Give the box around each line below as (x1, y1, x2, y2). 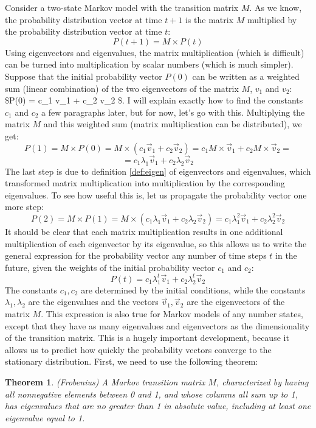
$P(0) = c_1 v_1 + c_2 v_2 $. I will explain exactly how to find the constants (5, 94, 303, 107)
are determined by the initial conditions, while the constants (81, 283, 306, 296)
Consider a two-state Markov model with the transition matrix (5, 1, 239, 13)
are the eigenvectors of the (187, 295, 285, 308)
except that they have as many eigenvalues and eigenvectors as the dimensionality (5, 319, 310, 332)
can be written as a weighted (192, 69, 300, 82)
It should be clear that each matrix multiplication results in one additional (5, 225, 283, 237)
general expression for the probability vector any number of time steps (5, 249, 267, 262)
